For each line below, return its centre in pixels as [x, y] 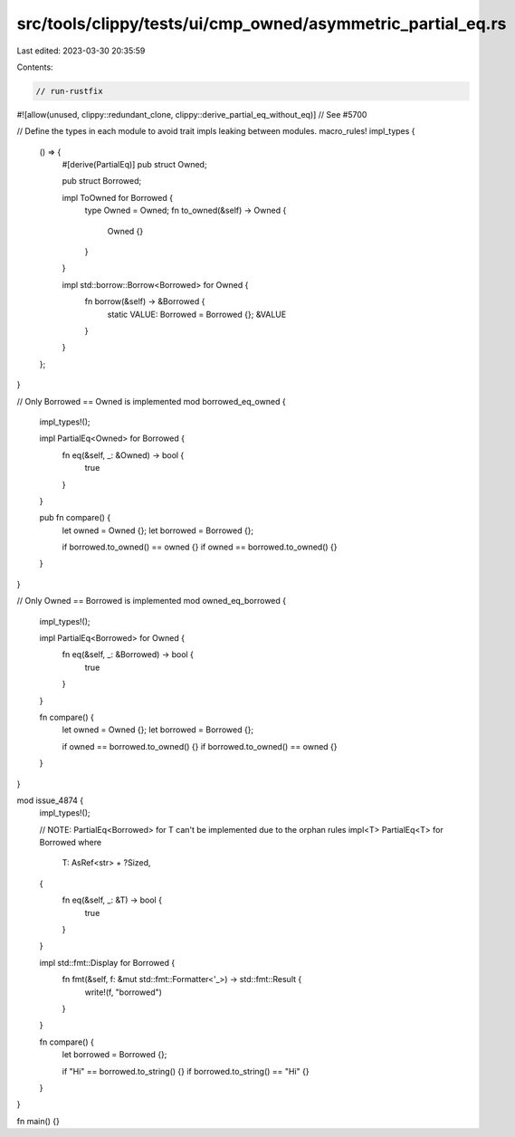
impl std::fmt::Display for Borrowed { [107, 962]
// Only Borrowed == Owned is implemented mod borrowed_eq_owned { [152, 401]
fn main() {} [38, 1121]
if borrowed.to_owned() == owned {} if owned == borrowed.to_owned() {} [200, 547]
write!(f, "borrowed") [124, 992]
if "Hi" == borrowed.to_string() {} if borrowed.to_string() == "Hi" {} [186, 1071]
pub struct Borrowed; [102, 181]
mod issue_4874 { [50, 800]
